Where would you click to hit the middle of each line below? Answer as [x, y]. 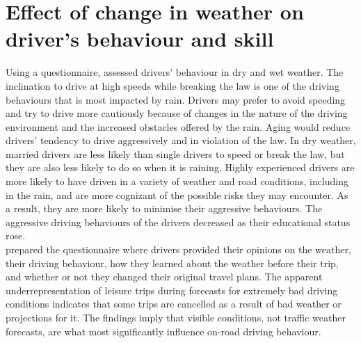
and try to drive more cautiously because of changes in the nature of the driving [177, 113]
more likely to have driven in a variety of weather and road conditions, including [177, 181]
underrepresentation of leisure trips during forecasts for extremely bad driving [172, 290]
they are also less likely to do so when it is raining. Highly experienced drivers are [180, 167]
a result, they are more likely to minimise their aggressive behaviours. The [164, 208]
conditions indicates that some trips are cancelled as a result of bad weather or [174, 304]
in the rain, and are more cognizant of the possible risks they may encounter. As [177, 194]
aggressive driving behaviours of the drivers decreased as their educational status [178, 222]
